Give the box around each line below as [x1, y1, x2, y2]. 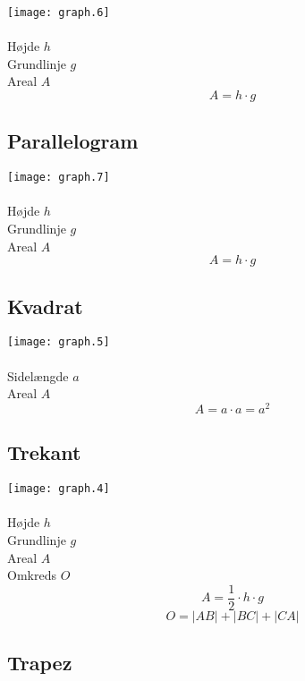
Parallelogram [7, 127, 139, 155]
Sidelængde [7, 366, 69, 385]
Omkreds [7, 566, 56, 584]
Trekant [7, 438, 81, 466]
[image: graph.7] [7, 171, 110, 184]
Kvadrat [7, 292, 83, 319]
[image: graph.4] [7, 482, 110, 496]
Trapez [7, 649, 72, 677]
